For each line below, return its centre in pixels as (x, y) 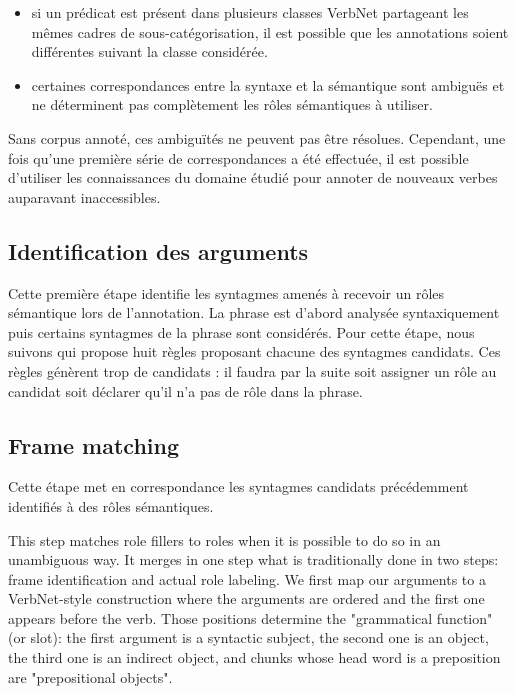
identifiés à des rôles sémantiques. (111, 505)
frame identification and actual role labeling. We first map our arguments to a (247, 578)
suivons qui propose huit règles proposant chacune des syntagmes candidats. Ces (254, 351)
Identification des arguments (158, 250)
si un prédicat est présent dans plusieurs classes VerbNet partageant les (250, 12)
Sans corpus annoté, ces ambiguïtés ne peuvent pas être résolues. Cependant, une (257, 137)
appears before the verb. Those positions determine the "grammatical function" (250, 617)
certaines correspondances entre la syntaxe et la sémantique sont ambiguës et (268, 84)
